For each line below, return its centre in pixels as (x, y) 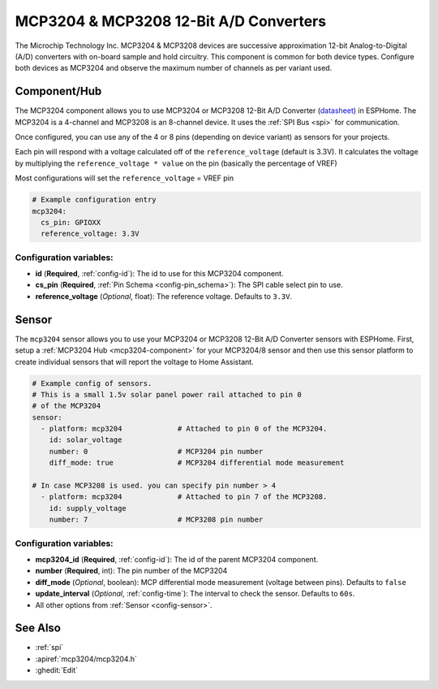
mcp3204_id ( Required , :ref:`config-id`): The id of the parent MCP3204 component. (177, 559)
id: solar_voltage (86, 440)
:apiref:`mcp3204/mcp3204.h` (86, 659)
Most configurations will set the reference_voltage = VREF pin (125, 178)
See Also (38, 628)
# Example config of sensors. (92, 383)
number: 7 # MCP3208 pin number (156, 520)
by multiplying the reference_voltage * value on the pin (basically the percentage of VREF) (176, 163)
